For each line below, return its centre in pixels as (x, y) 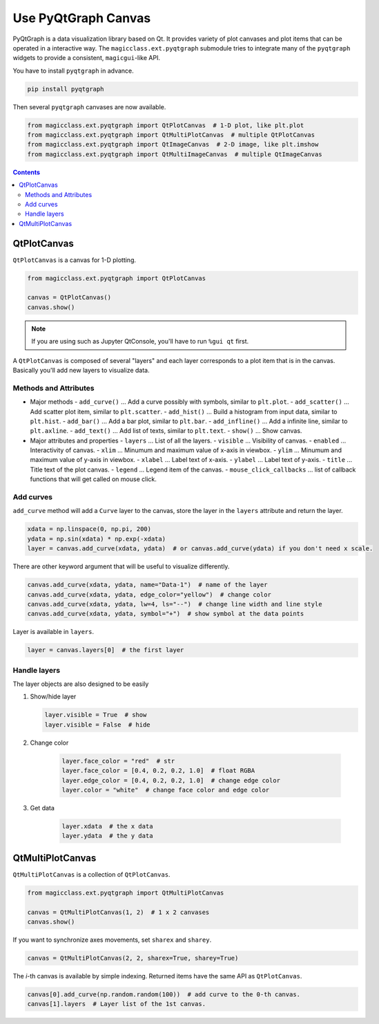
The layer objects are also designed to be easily (81, 684)
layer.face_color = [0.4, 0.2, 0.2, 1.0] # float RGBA (158, 771)
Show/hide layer (53, 697)
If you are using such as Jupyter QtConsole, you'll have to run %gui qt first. (140, 342)
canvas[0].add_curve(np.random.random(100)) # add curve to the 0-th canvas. (164, 994)
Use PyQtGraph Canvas (82, 18)
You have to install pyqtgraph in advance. (73, 71)
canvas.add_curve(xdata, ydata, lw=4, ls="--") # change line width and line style (175, 604)
